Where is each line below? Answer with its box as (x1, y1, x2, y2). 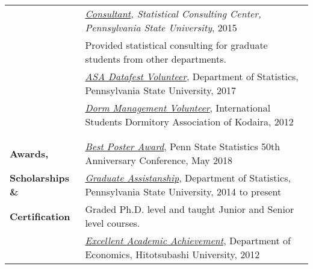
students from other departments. (85, 52, 226, 66)
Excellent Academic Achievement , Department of (85, 233, 291, 247)
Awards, (10, 146, 49, 160)
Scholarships (10, 171, 70, 185)
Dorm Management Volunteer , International (85, 101, 271, 115)
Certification (10, 209, 70, 223)
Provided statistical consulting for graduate (85, 38, 268, 52)
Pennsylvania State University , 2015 (85, 21, 237, 34)
